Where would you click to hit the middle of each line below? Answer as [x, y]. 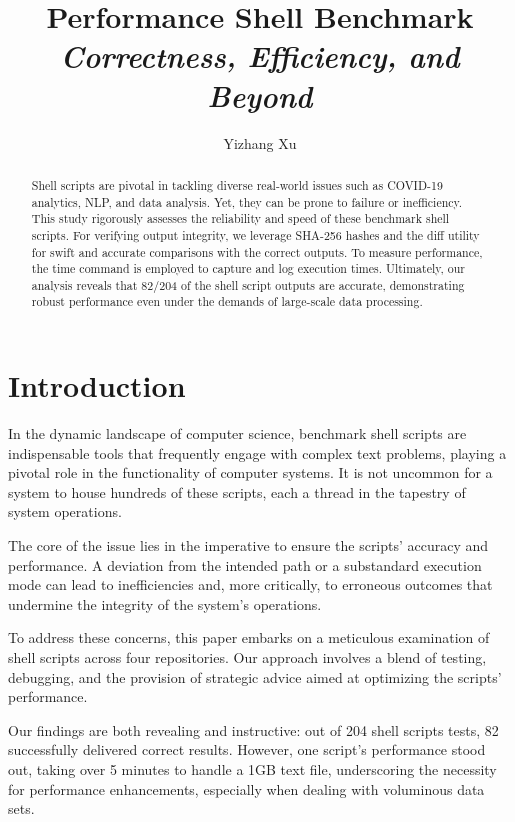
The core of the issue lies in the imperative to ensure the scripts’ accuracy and [248, 545]
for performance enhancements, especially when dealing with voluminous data [246, 788]
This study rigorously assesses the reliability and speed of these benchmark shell [240, 218]
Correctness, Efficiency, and [260, 56]
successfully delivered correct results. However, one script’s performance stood [247, 749]
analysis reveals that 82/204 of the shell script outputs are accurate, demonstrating [248, 284]
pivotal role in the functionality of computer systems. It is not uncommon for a [250, 472]
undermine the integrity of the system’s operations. [165, 603]
